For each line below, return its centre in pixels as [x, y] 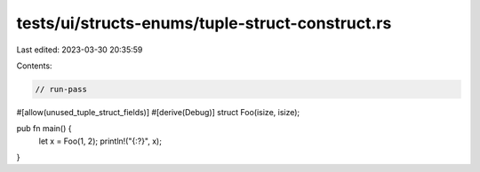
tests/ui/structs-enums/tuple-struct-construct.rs [204, 23]
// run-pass [61, 89]
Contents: [34, 66]
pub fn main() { [44, 129]
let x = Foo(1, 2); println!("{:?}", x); [100, 141]
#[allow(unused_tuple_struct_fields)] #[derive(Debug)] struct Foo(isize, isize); [158, 112]
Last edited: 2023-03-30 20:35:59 [80, 50]
